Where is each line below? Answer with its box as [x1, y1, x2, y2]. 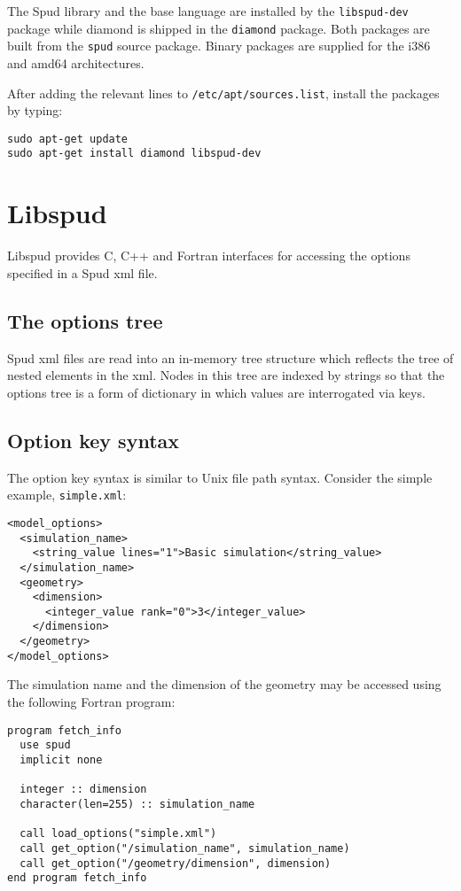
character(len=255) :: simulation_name [20, 797, 255, 810]
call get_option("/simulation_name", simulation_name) [20, 841, 350, 855]
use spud [20, 739, 71, 752]
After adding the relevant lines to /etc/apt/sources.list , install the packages [7, 83, 440, 102]
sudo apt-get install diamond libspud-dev [7, 147, 262, 160]
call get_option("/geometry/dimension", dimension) [20, 856, 332, 870]
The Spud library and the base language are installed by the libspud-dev [7, 2, 409, 19]
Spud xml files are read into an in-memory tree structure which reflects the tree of [7, 348, 454, 367]
